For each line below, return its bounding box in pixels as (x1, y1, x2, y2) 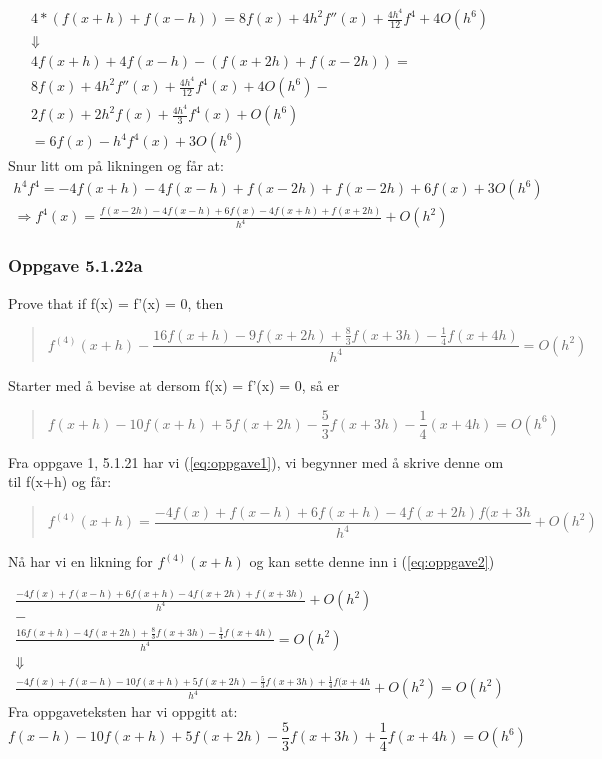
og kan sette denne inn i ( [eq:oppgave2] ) (249, 551, 495, 572)
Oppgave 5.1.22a (8, 253, 143, 278)
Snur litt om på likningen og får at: (8, 155, 224, 176)
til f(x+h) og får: (8, 471, 112, 492)
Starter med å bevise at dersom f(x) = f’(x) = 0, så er (8, 374, 340, 395)
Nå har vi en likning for (8, 551, 153, 572)
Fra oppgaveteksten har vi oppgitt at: (8, 701, 238, 722)
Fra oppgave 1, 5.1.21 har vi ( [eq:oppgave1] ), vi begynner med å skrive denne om (8, 451, 504, 472)
